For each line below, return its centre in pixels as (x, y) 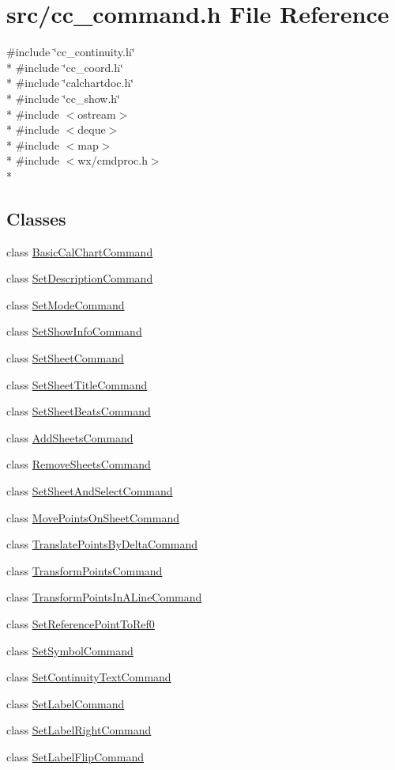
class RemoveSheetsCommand (79, 464)
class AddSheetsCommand (70, 437)
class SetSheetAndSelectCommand (90, 491)
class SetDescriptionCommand (80, 278)
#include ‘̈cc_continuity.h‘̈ (71, 52)
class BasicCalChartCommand (80, 251)
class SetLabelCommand (66, 703)
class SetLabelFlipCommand (75, 756)
